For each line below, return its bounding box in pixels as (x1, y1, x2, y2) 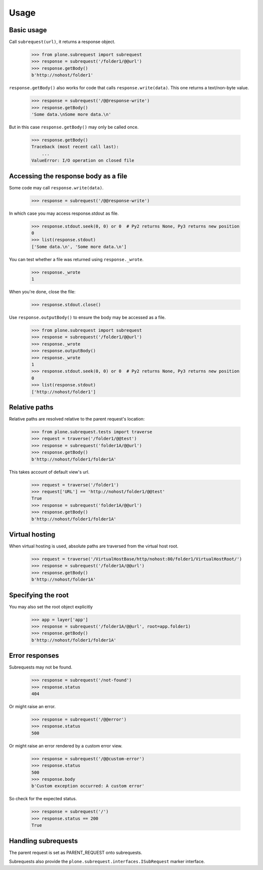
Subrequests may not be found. (9, 664, 73, 670)
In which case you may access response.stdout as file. (9, 210, 119, 216)
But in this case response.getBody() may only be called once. (9, 124, 139, 130)
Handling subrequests (9, 837, 78, 845)
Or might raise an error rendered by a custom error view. (9, 743, 123, 749)
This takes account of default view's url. (9, 469, 90, 475)
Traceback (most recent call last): (31, 144, 119, 150)
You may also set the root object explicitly (9, 604, 93, 609)
